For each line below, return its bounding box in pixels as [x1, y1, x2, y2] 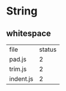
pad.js [9, 55, 27, 63]
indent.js [9, 75, 34, 83]
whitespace [6, 28, 51, 39]
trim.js [9, 65, 27, 73]
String [6, 4, 38, 18]
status [38, 45, 57, 54]
